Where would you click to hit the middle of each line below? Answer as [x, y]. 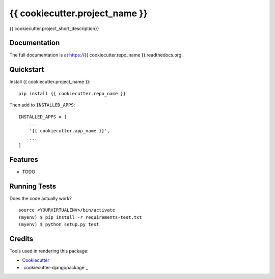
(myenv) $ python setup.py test [59, 225]
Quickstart [27, 69]
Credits [21, 239]
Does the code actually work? [41, 198]
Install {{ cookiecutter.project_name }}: [50, 82]
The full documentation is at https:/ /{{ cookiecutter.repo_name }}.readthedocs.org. [96, 55]
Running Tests [33, 186]
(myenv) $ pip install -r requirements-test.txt [80, 217]
